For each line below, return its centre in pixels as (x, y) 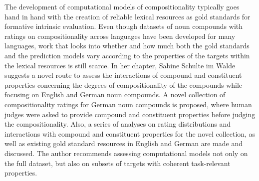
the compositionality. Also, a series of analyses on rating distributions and (118, 124)
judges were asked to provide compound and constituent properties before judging (130, 114)
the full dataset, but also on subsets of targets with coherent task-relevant (118, 163)
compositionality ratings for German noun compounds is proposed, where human (128, 104)
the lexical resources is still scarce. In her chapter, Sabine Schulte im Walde (120, 65)
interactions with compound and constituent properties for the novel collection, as (130, 133)
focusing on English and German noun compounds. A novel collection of (115, 94)
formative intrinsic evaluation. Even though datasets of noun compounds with (124, 26)
